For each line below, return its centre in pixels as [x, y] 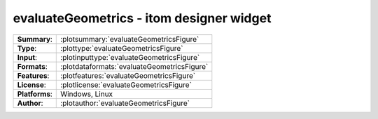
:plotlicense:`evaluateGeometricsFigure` [126, 85]
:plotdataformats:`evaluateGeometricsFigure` [134, 66]
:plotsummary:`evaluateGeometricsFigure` [130, 39]
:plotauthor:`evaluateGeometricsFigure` [125, 103]
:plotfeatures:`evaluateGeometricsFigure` [128, 75]
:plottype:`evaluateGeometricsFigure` [122, 48]
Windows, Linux [87, 94]
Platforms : [35, 94]
